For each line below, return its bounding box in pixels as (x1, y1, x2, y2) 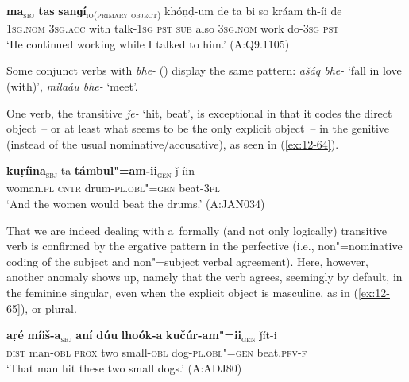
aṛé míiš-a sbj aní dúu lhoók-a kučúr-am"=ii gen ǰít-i (6, 326, 277, 345)
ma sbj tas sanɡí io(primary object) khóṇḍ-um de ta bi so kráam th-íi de (6, 2, 342, 21)
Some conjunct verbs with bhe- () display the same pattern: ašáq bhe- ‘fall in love (6, 62, 402, 79)
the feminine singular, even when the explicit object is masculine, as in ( (6, 284, 358, 300)
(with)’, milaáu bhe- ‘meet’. (6, 77, 138, 94)
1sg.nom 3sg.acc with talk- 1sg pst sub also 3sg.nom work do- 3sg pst (6, 20, 339, 37)
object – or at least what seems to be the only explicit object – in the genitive (6, 120, 390, 137)
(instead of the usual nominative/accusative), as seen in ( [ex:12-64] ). (6, 135, 339, 152)
